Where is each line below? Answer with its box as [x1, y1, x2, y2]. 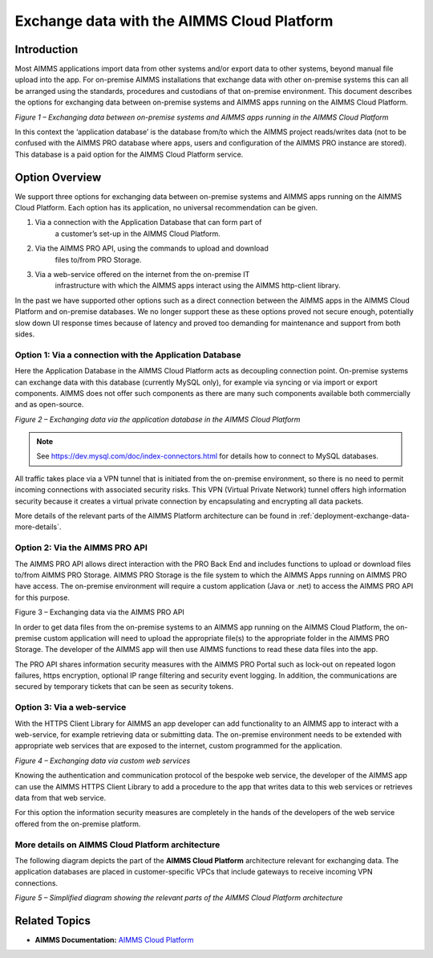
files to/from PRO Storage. [55, 255, 142, 264]
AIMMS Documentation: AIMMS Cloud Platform [34, 935, 194, 944]
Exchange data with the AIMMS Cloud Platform [14, 12, 334, 30]
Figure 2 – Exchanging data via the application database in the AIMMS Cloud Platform [14, 414, 301, 424]
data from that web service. [14, 793, 107, 802]
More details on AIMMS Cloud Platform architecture [14, 839, 221, 850]
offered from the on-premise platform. [14, 819, 141, 829]
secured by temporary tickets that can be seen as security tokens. [14, 682, 234, 691]
